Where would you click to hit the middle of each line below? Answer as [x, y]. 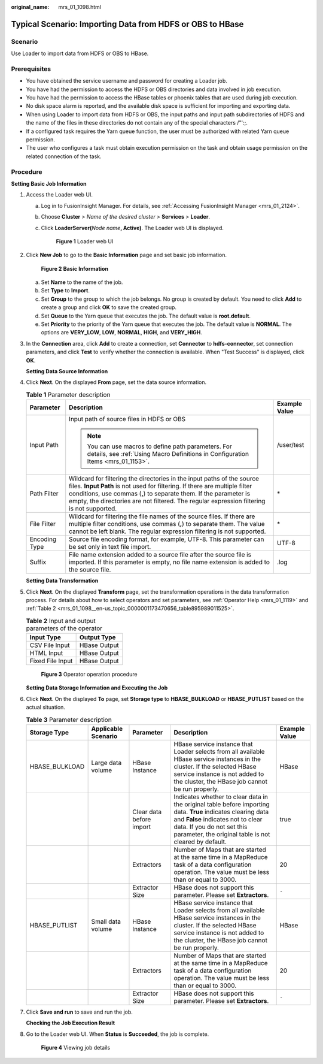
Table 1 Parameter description [68, 394]
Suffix [38, 562]
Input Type [45, 637]
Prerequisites [31, 69]
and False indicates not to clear [218, 820]
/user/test [290, 445]
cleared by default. [200, 842]
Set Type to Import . [65, 291]
